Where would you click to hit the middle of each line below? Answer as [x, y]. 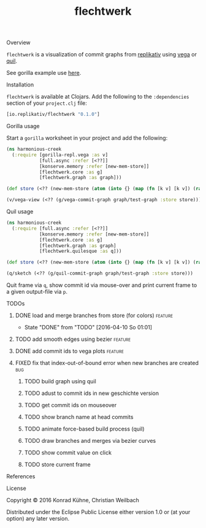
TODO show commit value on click [68, 453]
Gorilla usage [23, 126]
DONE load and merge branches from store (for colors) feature [94, 316]
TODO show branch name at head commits [79, 417]
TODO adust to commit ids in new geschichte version [92, 393]
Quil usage [20, 212]
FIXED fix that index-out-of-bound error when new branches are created [107, 363]
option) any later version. [38, 519]
